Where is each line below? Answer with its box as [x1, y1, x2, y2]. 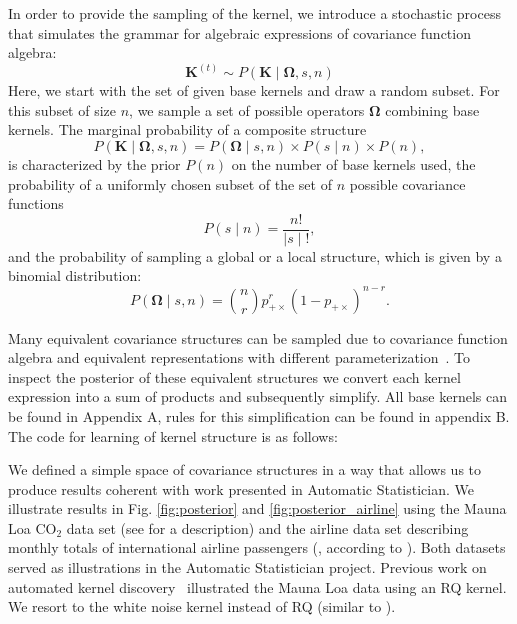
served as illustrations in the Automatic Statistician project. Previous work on [8, 557, 487, 578]
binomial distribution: [8, 265, 142, 286]
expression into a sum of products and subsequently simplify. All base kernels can [8, 386, 507, 407]
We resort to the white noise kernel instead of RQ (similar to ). [8, 596, 396, 617]
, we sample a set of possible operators [129, 99, 365, 120]
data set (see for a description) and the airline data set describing [66, 517, 469, 538]
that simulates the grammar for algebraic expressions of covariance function [8, 22, 471, 43]
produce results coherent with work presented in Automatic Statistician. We [8, 478, 475, 499]
